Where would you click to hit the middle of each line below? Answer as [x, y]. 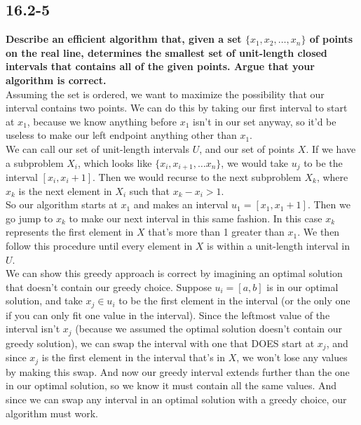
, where [332, 177]
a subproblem [35, 162]
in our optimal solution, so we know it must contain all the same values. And [171, 385]
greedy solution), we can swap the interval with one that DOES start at [160, 343]
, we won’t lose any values [292, 357]
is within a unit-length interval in [279, 245]
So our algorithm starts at [62, 204]
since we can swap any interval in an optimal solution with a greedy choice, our [176, 399]
